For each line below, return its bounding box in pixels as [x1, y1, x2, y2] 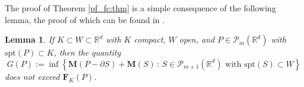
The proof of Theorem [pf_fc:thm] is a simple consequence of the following [5, 2, 276, 14]
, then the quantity [53, 46, 121, 59]
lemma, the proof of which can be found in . [5, 13, 165, 25]
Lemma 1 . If [5, 33, 55, 46]
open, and [179, 33, 215, 46]
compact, [134, 33, 166, 46]
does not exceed [5, 70, 60, 82]
